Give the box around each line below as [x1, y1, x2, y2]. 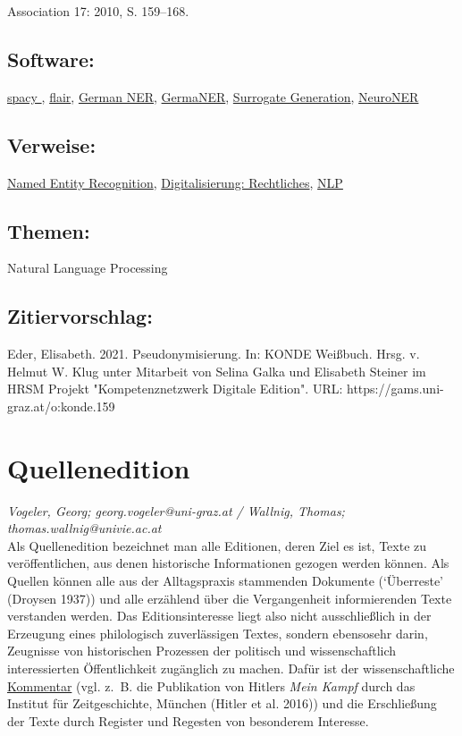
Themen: [7, 216, 90, 244]
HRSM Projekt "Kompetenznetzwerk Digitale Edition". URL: [7, 379, 343, 398]
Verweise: [7, 131, 97, 158]
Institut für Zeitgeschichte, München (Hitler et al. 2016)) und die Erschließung [7, 694, 437, 713]
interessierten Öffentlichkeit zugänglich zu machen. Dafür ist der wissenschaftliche [7, 659, 455, 678]
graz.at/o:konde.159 [7, 396, 115, 415]
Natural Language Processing [7, 258, 168, 277]
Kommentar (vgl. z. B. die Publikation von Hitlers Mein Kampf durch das [7, 676, 416, 695]
